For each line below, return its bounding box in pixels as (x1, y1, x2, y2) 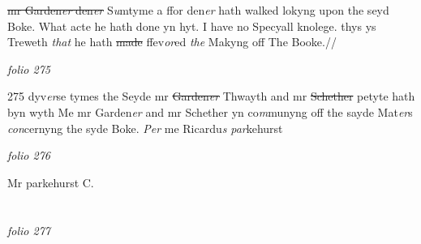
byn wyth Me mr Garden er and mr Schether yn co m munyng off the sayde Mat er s (7, 103, 413, 120)
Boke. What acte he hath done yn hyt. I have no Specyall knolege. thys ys (7, 17, 376, 34)
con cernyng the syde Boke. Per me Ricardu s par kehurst (7, 119, 283, 136)
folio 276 (7, 147, 50, 164)
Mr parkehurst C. (7, 173, 94, 190)
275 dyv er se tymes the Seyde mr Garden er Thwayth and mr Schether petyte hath (7, 88, 415, 105)
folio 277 (7, 221, 50, 238)
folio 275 (7, 60, 50, 77)
